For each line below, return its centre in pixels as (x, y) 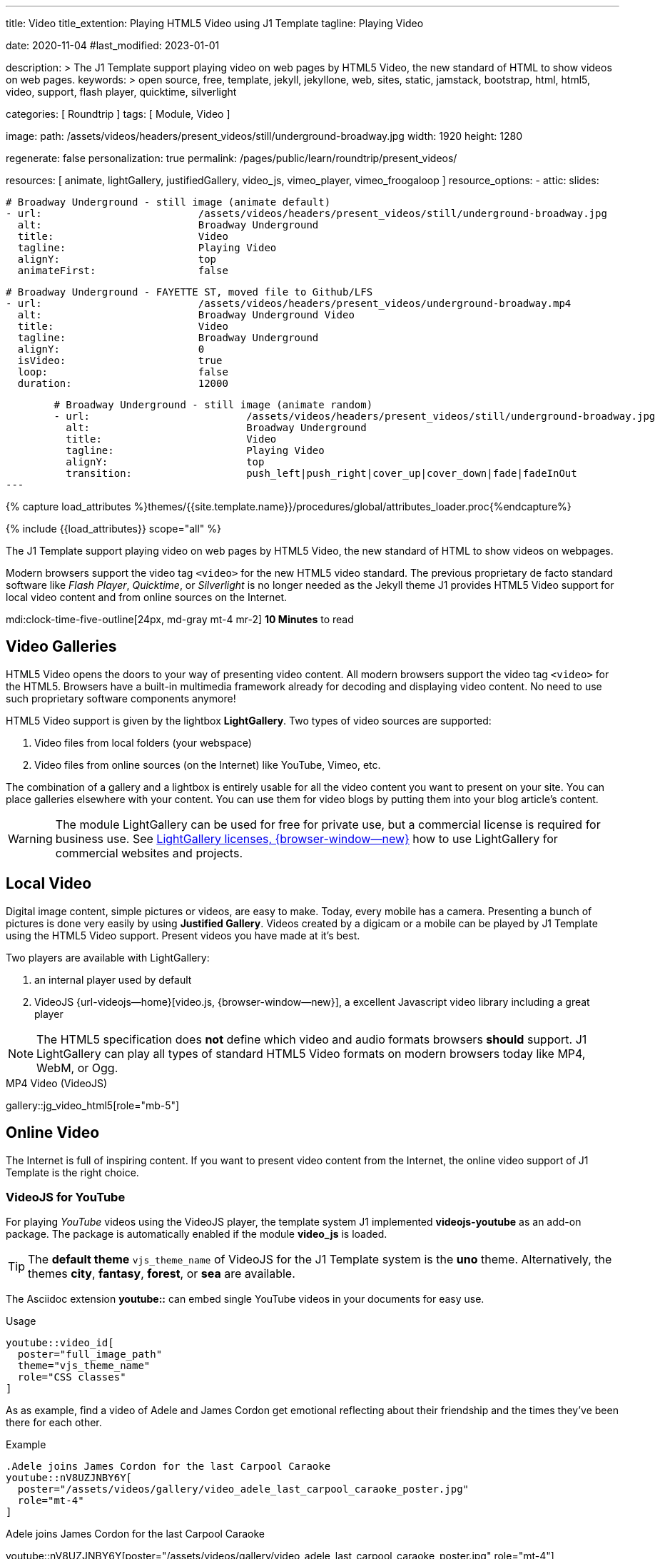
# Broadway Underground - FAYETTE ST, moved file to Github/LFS (189, 292)
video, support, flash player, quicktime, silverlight (121, 92)
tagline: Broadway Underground (168, 338)
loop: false (123, 372)
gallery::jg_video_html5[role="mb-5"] (93, 1105)
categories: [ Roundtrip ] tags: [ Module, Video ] (118, 114)
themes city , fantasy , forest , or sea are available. (162, 1274)
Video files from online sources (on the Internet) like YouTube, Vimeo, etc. (208, 765)
